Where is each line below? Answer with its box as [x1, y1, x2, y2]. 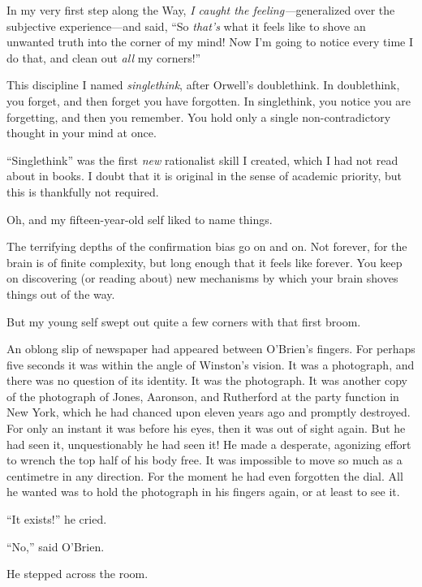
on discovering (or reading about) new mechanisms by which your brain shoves [6, 270, 398, 287]
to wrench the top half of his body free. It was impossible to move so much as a [6, 451, 403, 468]
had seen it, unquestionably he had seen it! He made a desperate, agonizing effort [6, 435, 411, 452]
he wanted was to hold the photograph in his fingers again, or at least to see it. [6, 483, 400, 500]
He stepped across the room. [6, 565, 149, 582]
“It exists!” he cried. [6, 511, 107, 528]
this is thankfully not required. [6, 183, 159, 200]
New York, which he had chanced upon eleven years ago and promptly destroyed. [6, 404, 411, 421]
